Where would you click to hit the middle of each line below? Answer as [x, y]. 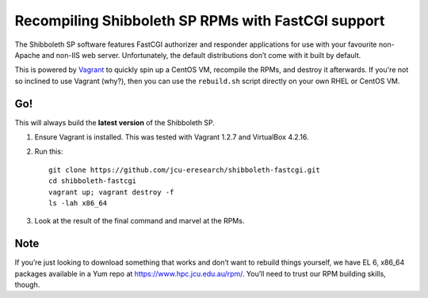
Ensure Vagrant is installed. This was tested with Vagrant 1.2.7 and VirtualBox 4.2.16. [172, 137]
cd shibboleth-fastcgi [93, 181]
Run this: [49, 151]
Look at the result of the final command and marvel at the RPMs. [139, 221]
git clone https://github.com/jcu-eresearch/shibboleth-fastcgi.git [184, 170]
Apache [27, 55]
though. [27, 285]
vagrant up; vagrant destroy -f [111, 192]
